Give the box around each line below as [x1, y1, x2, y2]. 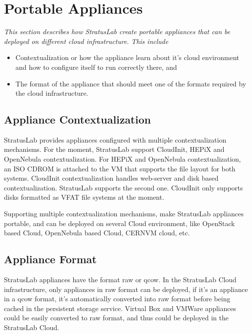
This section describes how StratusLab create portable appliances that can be [4, 26, 231, 37]
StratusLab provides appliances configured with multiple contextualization [4, 134, 227, 145]
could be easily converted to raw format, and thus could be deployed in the [4, 313, 229, 323]
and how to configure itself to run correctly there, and [15, 62, 177, 72]
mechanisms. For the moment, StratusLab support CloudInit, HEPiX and [4, 144, 225, 154]
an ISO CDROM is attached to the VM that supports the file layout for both [4, 163, 235, 173]
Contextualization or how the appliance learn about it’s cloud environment [15, 52, 239, 63]
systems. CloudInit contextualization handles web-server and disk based [4, 173, 219, 183]
